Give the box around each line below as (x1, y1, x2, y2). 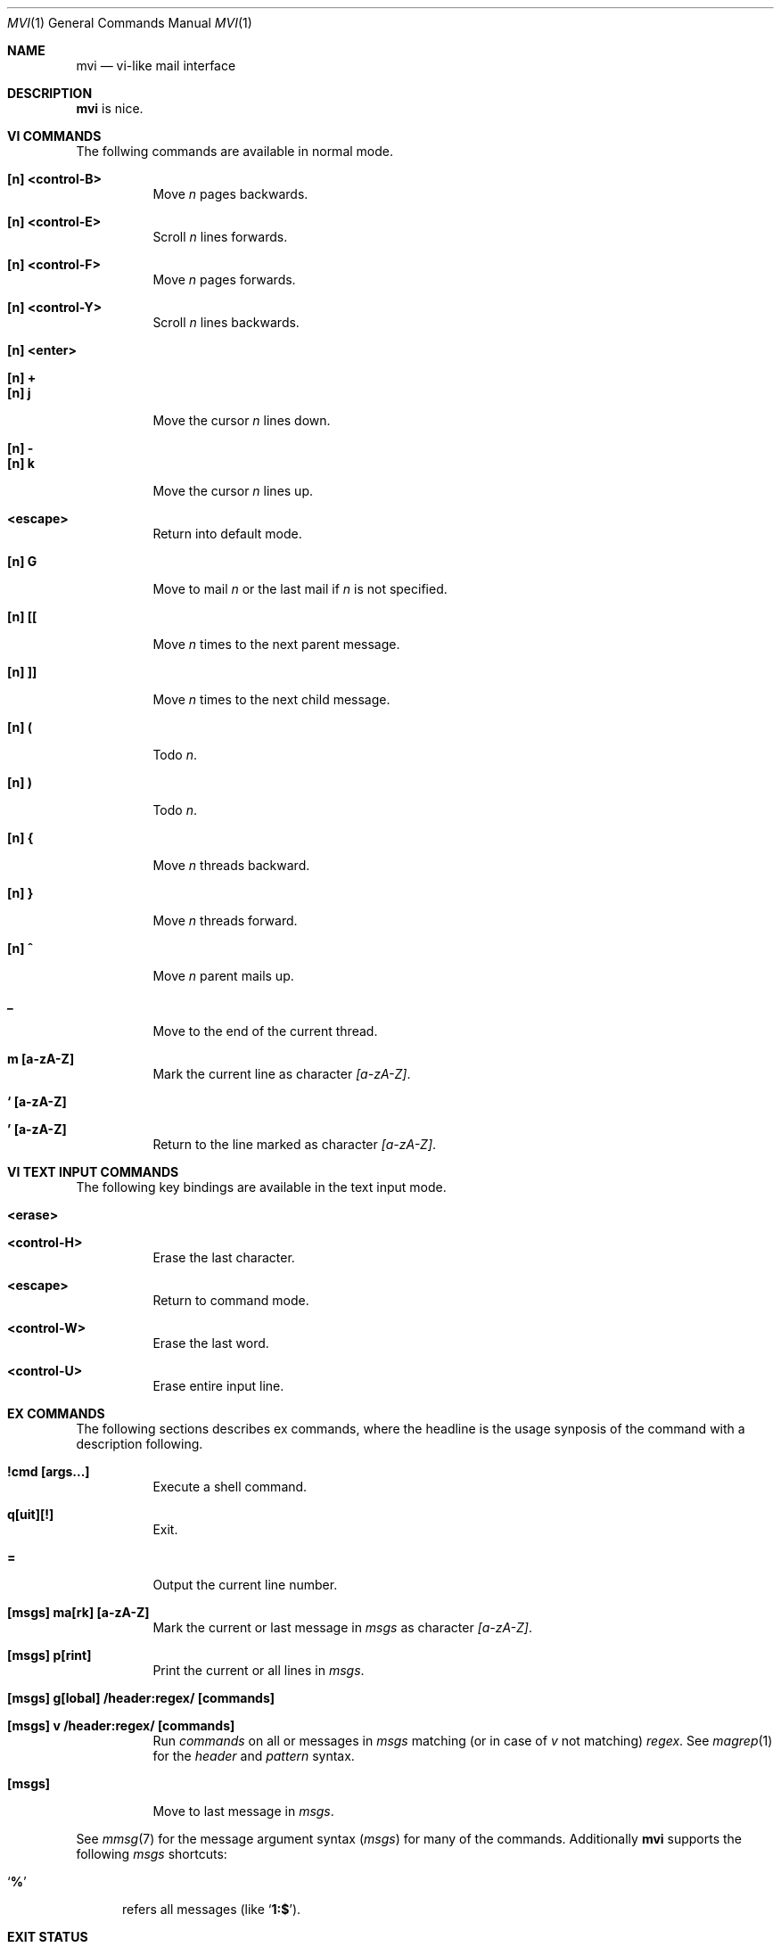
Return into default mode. (152, 526, 302, 541)
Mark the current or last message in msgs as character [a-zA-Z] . (152, 1620, 533, 1635)
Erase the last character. (152, 1250, 295, 1265)
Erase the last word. (152, 1335, 269, 1351)
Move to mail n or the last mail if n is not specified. (152, 581, 448, 596)
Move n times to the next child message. (152, 692, 390, 707)
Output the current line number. (152, 1577, 338, 1592)
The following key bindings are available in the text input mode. (76, 1179, 447, 1195)
